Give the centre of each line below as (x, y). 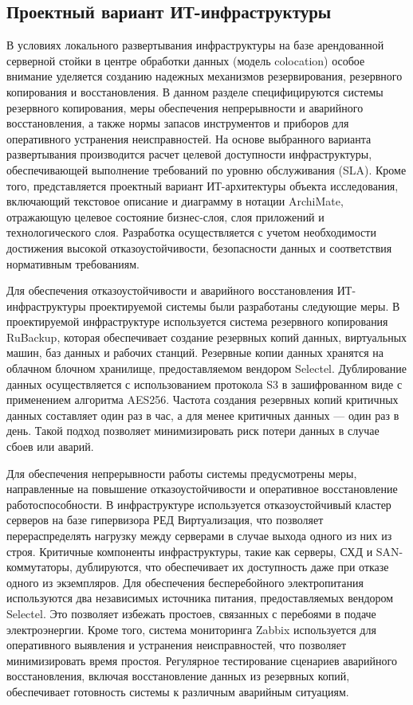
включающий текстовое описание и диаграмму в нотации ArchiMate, (175, 201)
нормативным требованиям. (73, 263)
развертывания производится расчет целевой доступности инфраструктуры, (189, 154)
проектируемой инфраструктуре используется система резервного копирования (197, 321)
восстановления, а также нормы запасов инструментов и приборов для (178, 123)
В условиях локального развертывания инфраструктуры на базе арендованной (195, 45)
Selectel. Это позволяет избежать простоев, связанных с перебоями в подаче (191, 613)
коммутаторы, (39, 567)
